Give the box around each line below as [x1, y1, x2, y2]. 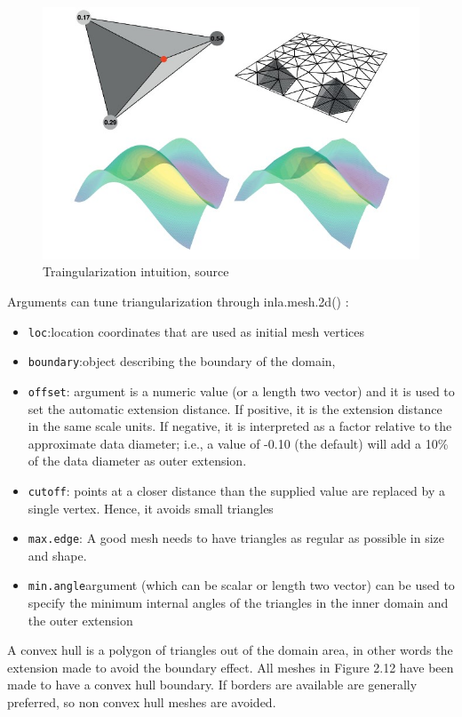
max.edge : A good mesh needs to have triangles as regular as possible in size [28, 529, 445, 547]
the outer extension [28, 610, 133, 629]
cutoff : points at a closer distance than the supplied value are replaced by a [28, 481, 445, 499]
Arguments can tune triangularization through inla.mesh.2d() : [7, 291, 349, 310]
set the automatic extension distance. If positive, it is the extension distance [28, 399, 442, 418]
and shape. [28, 546, 87, 564]
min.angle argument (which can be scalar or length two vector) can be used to [28, 576, 455, 594]
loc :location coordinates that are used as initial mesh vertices [28, 322, 364, 340]
